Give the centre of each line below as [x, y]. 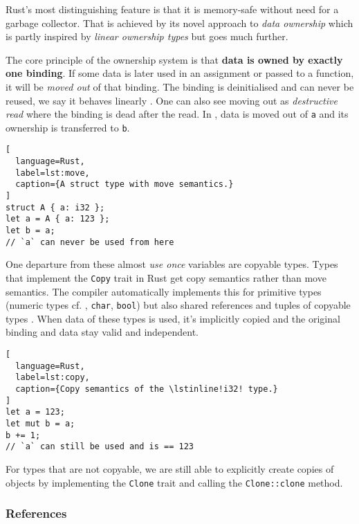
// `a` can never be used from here [90, 242]
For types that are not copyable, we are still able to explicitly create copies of [170, 468]
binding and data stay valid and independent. [102, 332]
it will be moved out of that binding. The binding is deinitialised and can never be [180, 86]
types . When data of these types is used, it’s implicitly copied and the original [173, 318]
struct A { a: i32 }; [55, 207]
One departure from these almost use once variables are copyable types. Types [172, 264]
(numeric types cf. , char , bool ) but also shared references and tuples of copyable [178, 305]
